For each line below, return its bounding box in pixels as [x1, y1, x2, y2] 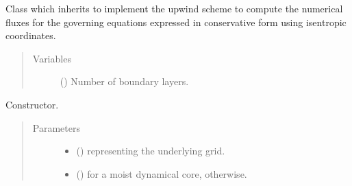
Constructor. [5, 97, 59, 111]
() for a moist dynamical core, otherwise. [76, 166, 247, 181]
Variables [32, 51, 71, 65]
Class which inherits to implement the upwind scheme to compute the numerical [5, 1, 343, 15]
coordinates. [5, 28, 56, 43]
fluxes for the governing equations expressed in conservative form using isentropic [5, 14, 347, 29]
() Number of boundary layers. [60, 74, 189, 89]
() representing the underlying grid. [76, 143, 225, 158]
